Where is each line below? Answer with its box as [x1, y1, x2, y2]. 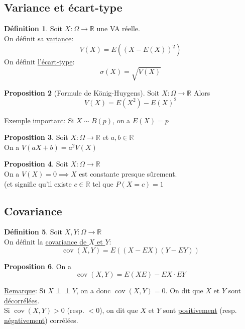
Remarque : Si [4, 285, 46, 296]
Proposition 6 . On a [4, 261, 71, 271]
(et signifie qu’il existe [4, 178, 72, 189]
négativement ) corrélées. [4, 314, 78, 325]
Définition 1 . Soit [4, 23, 62, 34]
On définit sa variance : [4, 33, 74, 43]
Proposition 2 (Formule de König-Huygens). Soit [4, 87, 160, 98]
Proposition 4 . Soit [4, 158, 68, 169]
